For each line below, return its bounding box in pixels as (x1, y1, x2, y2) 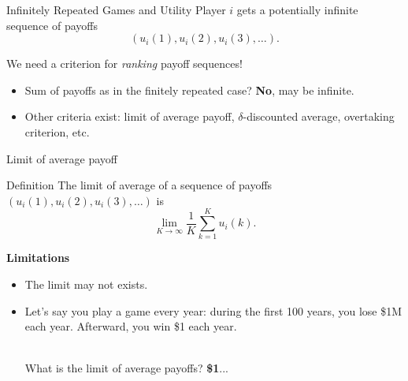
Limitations (6, 249, 70, 266)
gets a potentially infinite (236, 2, 358, 17)
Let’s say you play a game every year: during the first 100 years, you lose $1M (24, 302, 402, 319)
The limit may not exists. (24, 276, 148, 293)
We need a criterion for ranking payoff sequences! (6, 55, 243, 72)
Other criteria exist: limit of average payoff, (24, 108, 235, 125)
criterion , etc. (24, 123, 90, 140)
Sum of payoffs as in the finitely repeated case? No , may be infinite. (24, 81, 354, 98)
